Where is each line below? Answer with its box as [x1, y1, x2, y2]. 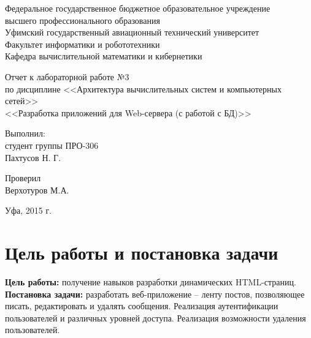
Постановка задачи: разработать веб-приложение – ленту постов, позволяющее [5, 287, 305, 300]
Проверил [5, 171, 41, 184]
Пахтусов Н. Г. [5, 151, 61, 163]
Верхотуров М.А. [5, 183, 69, 196]
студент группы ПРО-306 [5, 138, 99, 151]
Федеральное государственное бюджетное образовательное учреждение [5, 2, 271, 14]
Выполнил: [5, 127, 45, 140]
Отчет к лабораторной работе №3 [5, 70, 129, 83]
